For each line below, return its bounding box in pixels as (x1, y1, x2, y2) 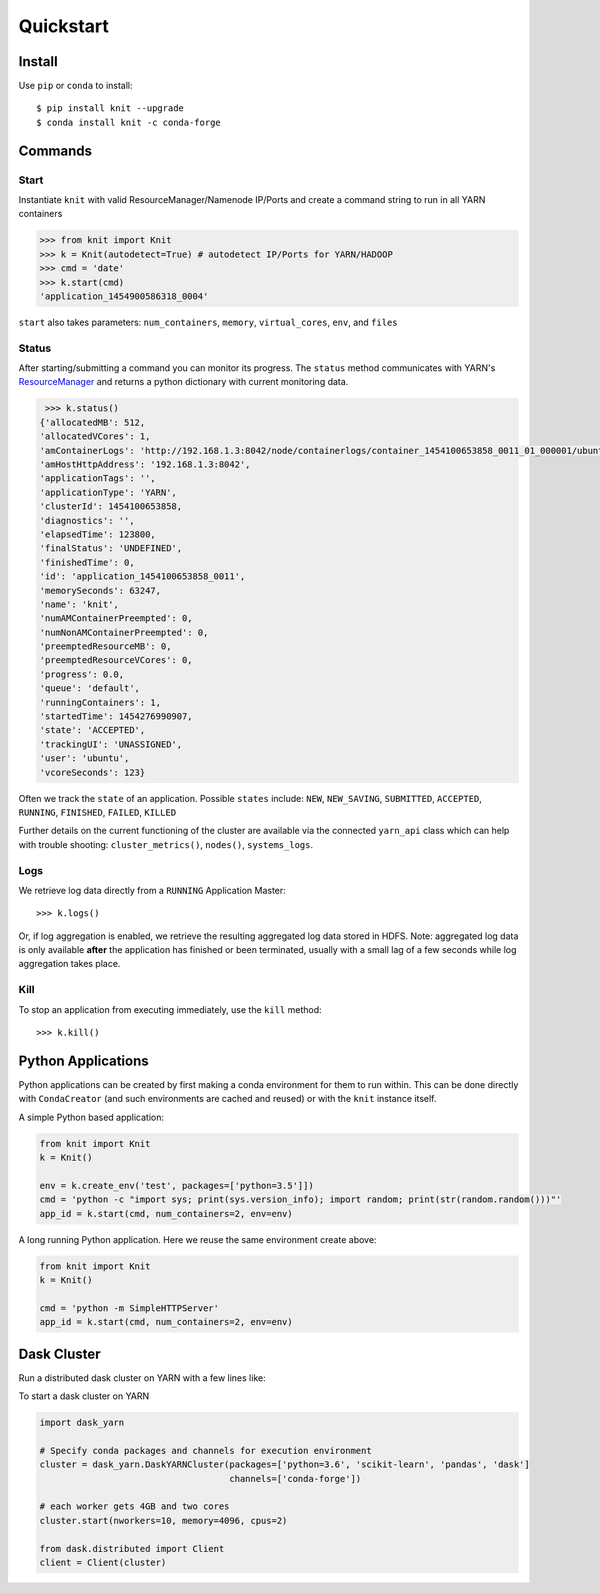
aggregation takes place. (18, 958, 121, 970)
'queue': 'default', (39, 683, 140, 694)
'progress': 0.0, (39, 668, 125, 680)
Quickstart (18, 15, 110, 37)
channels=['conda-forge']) (229, 1473, 362, 1484)
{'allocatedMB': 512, (39, 416, 146, 428)
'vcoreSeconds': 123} (39, 766, 146, 778)
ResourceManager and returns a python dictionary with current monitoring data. (18, 376, 349, 388)
